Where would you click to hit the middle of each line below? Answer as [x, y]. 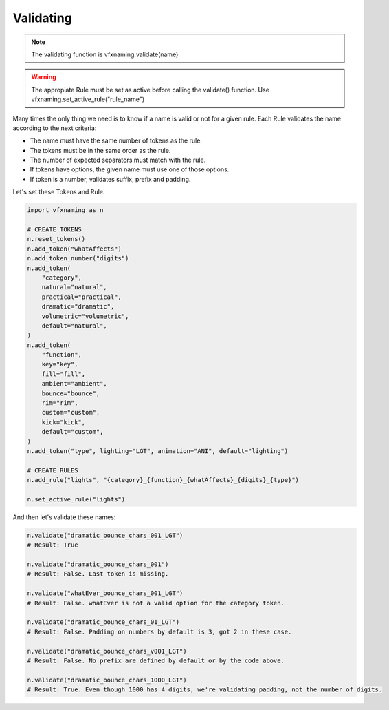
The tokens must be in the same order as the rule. [100, 150]
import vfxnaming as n [65, 210]
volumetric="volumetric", [85, 316]
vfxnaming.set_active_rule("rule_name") [88, 99]
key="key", [60, 364]
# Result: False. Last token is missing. [98, 574]
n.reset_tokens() [56, 239]
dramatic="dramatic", [78, 307]
